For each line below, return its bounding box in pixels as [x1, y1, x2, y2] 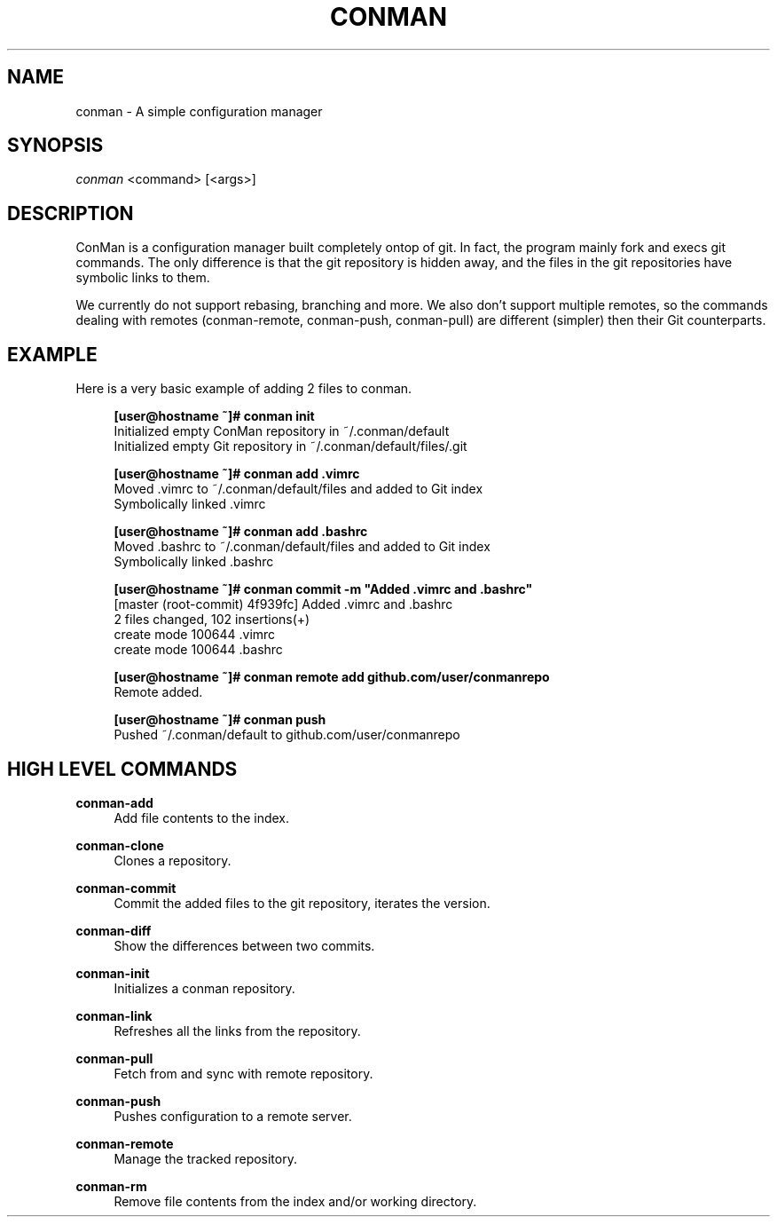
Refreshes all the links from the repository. [114, 1023, 361, 1038]
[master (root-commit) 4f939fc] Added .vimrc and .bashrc [114, 596, 453, 612]
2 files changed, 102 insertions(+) [114, 612, 310, 628]
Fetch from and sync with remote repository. [114, 1065, 373, 1081]
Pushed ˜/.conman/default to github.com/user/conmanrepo [114, 727, 460, 743]
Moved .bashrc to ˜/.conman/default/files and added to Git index [114, 539, 491, 555]
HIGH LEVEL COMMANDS [7, 757, 238, 780]
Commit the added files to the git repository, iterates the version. [114, 895, 491, 911]
